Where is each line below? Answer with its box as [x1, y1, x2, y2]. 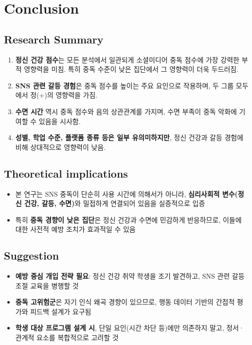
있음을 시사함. [38, 116, 81, 126]
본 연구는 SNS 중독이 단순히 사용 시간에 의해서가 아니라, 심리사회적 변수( [15, 188, 238, 199]
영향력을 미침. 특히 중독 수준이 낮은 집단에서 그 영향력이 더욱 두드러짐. [24, 64, 239, 74]
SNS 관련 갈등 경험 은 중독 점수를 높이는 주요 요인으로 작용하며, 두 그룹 [15, 80, 234, 90]
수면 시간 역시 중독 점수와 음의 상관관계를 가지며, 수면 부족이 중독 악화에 [15, 106, 237, 116]
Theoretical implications [4, 165, 128, 181]
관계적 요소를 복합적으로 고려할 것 [15, 332, 119, 343]
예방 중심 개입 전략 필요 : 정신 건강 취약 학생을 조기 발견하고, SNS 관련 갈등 [15, 271, 245, 281]
